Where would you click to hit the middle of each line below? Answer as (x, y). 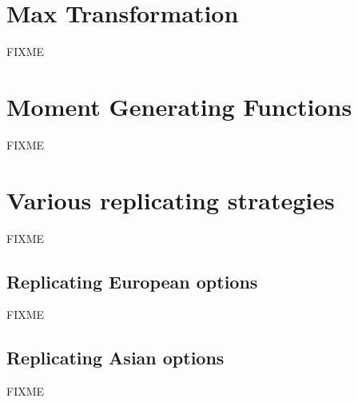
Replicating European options (132, 281)
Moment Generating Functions (179, 106)
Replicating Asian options (115, 358)
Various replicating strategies (171, 199)
